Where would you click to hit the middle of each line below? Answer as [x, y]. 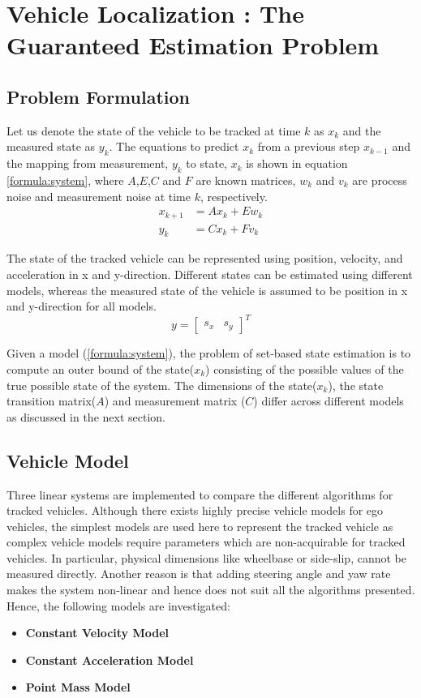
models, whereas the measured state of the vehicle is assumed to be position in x [207, 290]
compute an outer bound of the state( [101, 368]
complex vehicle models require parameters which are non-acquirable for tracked [206, 542]
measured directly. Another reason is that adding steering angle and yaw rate [199, 574]
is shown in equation [297, 163]
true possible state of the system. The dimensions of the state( [162, 385]
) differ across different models [329, 401]
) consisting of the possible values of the [305, 368]
